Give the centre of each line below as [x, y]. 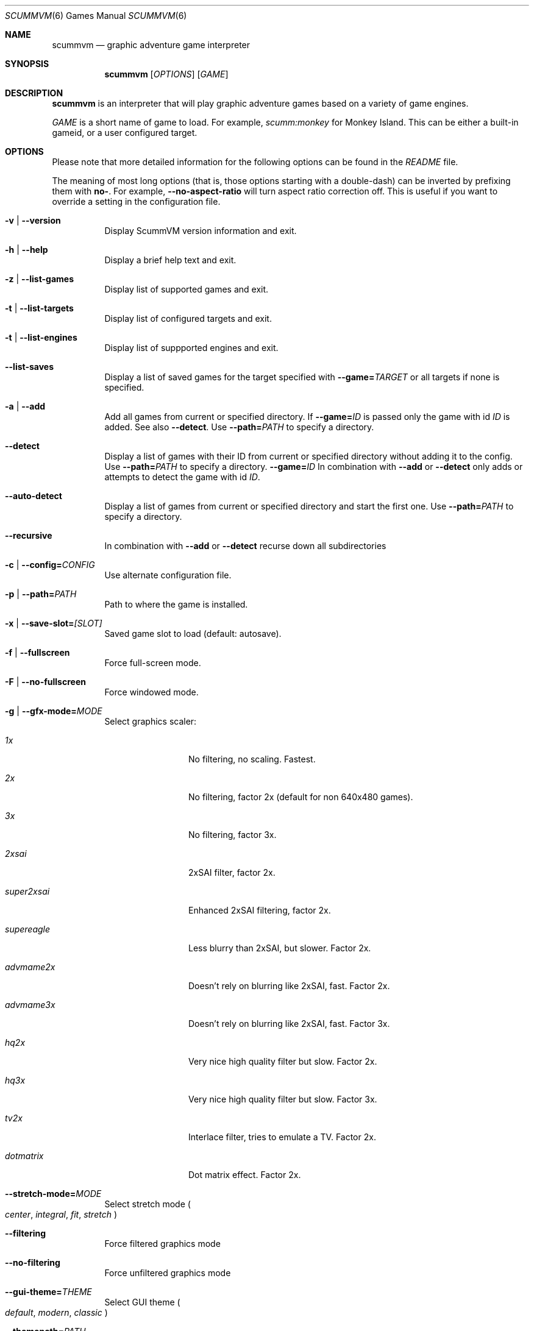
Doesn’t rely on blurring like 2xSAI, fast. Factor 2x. [289, 986]
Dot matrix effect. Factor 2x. [245, 1175]
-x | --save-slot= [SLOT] [54, 623]
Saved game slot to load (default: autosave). [193, 634]
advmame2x [30, 967]
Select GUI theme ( [142, 1302]
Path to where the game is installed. [176, 604]
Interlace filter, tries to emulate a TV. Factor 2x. [282, 1137]
